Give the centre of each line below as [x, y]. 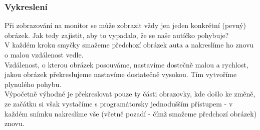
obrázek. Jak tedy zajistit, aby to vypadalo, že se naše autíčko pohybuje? [117, 35]
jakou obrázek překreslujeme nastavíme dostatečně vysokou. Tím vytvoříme [121, 74]
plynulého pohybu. [33, 84]
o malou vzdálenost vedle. [44, 54]
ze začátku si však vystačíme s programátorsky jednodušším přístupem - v [119, 103]
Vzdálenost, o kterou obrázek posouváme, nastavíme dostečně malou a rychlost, [126, 64]
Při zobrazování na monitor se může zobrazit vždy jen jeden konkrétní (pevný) [125, 25]
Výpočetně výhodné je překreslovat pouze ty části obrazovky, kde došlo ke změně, [130, 94]
